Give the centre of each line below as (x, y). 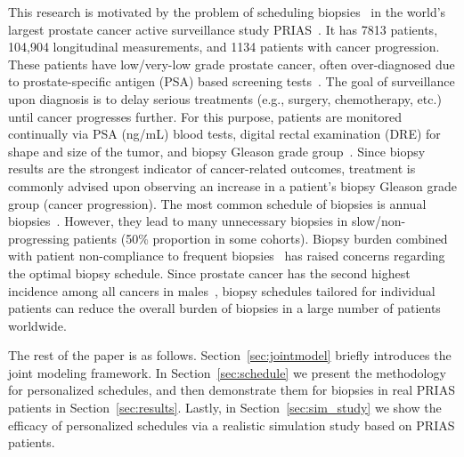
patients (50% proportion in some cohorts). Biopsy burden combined (260, 238)
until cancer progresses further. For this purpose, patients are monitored (205, 116)
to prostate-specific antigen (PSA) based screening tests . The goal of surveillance (232, 81)
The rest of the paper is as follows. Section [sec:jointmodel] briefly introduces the (230, 355)
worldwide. (37, 325)
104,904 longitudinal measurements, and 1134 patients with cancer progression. (224, 47)
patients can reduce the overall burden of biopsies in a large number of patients (224, 308)
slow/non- (379, 221)
